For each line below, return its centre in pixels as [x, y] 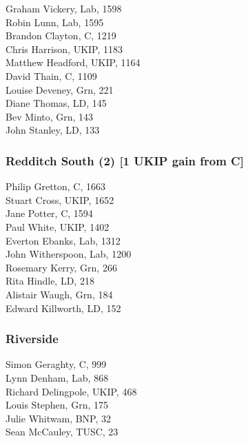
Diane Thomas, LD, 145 [56, 103]
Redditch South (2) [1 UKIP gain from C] [125, 160]
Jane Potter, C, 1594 [49, 213]
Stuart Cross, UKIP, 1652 [60, 199]
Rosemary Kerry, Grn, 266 [61, 267]
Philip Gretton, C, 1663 [56, 186]
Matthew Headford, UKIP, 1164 [73, 62]
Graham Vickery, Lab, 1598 [64, 8]
